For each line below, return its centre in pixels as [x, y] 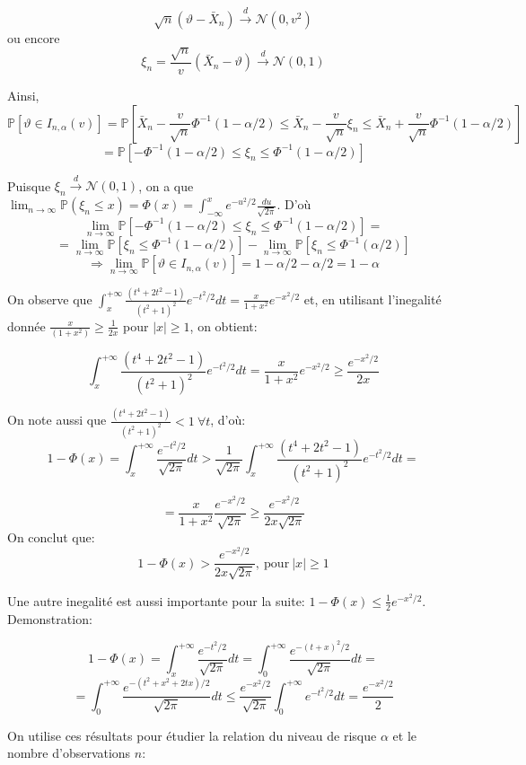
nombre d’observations [69, 753]
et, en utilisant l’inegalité [373, 299]
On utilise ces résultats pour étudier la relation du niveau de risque [192, 735]
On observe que [50, 299]
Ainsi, [23, 95]
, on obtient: [224, 325]
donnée [26, 325]
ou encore [34, 37]
